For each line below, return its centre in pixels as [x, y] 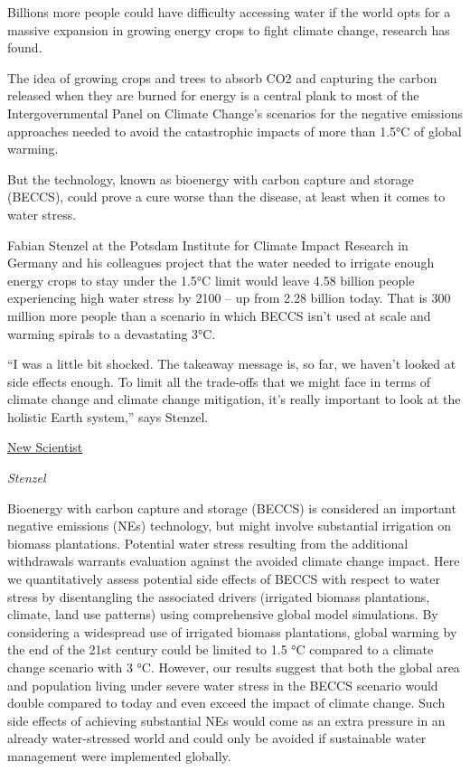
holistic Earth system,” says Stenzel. [108, 416]
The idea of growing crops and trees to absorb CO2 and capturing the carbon [222, 77]
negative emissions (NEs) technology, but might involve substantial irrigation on [230, 526]
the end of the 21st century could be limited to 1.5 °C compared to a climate [221, 649]
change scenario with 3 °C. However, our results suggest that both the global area [234, 667]
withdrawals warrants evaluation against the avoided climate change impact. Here [234, 561]
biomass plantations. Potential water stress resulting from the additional [208, 543]
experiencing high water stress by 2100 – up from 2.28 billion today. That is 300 [229, 298]
